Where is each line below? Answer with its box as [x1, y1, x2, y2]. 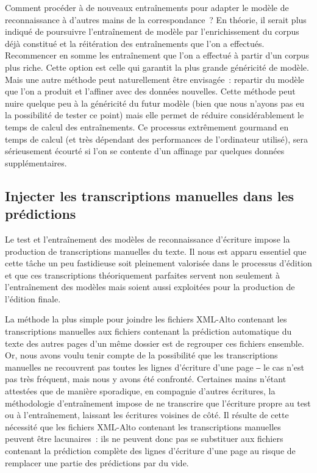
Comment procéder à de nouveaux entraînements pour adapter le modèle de [5, 1, 289, 13]
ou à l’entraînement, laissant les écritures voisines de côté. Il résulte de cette [5, 408, 289, 421]
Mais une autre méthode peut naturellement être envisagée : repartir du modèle [5, 73, 304, 85]
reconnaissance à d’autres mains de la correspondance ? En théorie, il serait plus [5, 13, 307, 26]
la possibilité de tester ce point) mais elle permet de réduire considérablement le [5, 108, 304, 121]
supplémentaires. [5, 156, 67, 169]
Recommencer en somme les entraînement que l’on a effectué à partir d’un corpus [5, 49, 310, 62]
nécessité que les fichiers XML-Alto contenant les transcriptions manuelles [5, 420, 281, 433]
